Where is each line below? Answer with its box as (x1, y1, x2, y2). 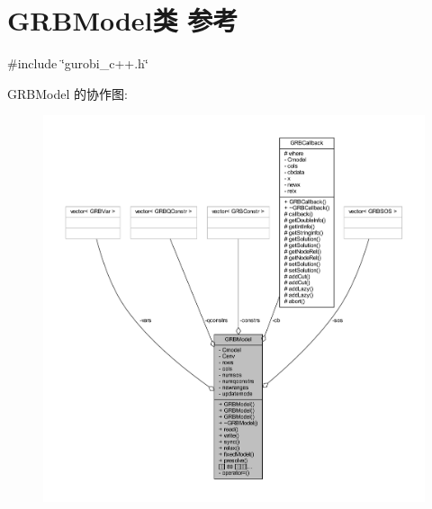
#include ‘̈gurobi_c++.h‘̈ (7, 54, 148, 73)
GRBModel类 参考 (7, 2, 238, 39)
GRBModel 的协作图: (7, 84, 128, 103)
